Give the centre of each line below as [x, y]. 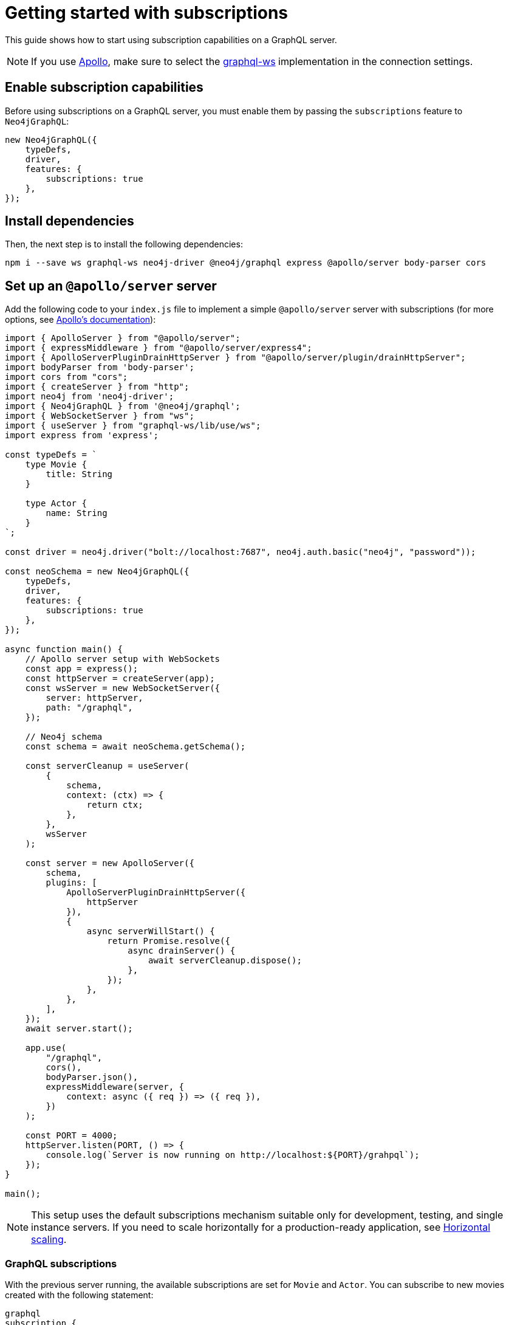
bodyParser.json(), [92, 1077]
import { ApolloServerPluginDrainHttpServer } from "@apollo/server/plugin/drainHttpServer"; [235, 358]
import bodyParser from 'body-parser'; [100, 367]
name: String [77, 513]
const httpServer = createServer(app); [120, 679]
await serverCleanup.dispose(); [225, 961]
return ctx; [115, 805]
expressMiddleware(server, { [115, 1087]
